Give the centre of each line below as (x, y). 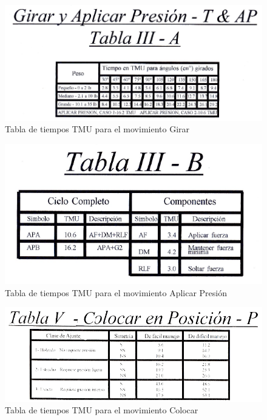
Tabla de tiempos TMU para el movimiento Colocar (102, 410)
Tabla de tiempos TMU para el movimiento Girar (97, 129)
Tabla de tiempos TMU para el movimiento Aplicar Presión (116, 292)
